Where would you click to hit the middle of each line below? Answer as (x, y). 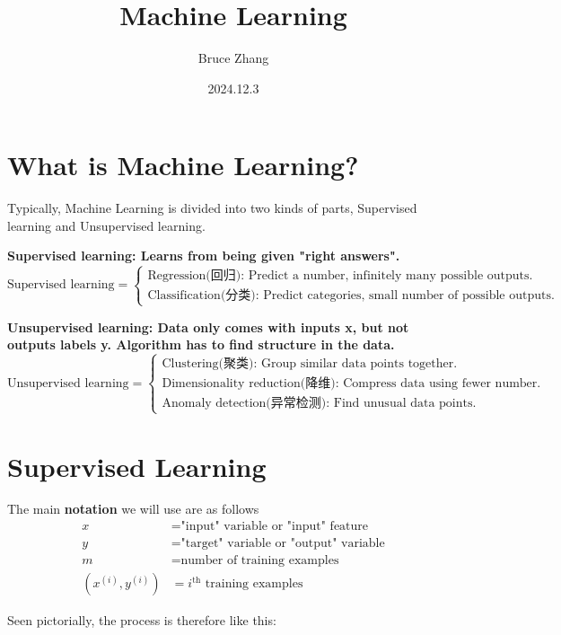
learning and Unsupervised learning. (106, 225)
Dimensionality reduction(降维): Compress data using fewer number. (351, 384)
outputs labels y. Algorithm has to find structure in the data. (201, 344)
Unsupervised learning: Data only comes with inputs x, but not (208, 326)
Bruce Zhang (233, 58)
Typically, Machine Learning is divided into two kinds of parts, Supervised (212, 208)
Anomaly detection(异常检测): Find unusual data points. (319, 404)
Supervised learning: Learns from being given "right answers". (204, 256)
